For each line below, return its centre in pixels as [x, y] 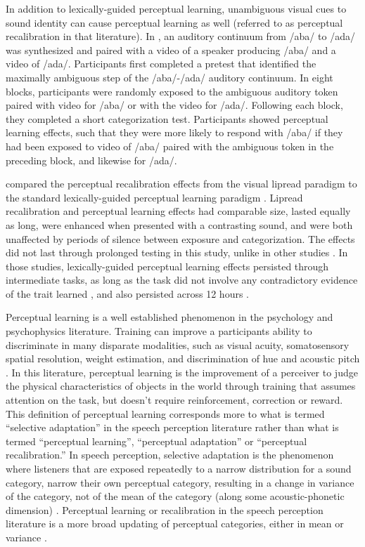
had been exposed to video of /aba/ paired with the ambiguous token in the [170, 146]
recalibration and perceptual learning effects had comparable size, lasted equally [178, 211]
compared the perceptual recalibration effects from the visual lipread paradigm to [181, 184]
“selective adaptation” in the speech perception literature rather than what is [172, 427]
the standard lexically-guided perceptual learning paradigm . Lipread [154, 197]
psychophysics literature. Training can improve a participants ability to [159, 331]
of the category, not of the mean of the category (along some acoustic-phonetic [175, 496]
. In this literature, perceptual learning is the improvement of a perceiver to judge [182, 372]
